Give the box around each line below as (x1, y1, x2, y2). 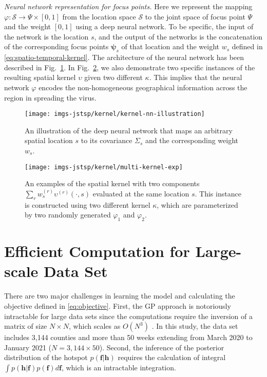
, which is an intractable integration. (61, 362, 176, 372)
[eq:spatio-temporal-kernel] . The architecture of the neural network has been (4, 52, 244, 63)
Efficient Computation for (4, 241, 190, 262)
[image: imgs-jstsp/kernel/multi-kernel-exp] (25, 163, 183, 171)
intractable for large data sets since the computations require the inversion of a (4, 310, 253, 321)
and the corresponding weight (145, 135, 239, 146)
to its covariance (81, 135, 132, 146)
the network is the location (4, 31, 89, 42)
